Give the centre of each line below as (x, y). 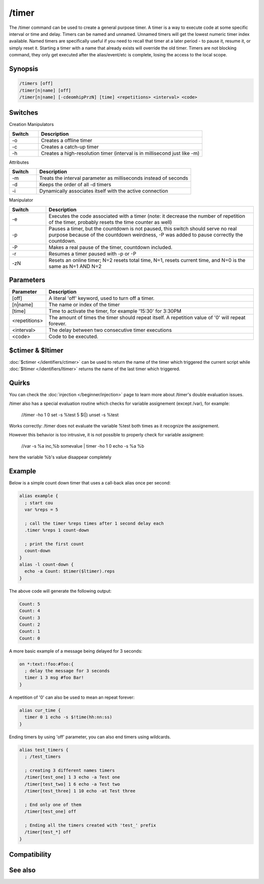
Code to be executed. (74, 337)
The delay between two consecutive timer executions (110, 330)
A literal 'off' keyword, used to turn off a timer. (102, 298)
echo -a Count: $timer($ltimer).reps (70, 571)
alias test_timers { (44, 750)
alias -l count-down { (46, 565)
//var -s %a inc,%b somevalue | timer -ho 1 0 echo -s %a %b (83, 446)
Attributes (19, 162)
